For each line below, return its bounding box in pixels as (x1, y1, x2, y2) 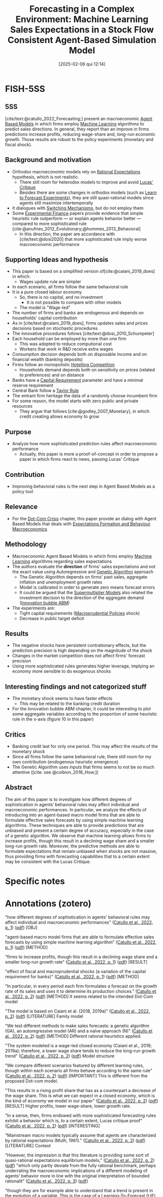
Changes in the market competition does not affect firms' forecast (12, 653, 145, 659)
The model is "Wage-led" (19, 305, 71, 310)
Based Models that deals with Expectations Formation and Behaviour (12, 521, 151, 527)
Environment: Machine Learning (15, 14, 149, 25)
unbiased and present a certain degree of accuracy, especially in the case (5, 827, 154, 833)
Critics (5, 730, 26, 739)
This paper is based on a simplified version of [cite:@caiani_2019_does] (12, 268, 155, 274)
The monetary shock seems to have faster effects (12, 696, 113, 702)
